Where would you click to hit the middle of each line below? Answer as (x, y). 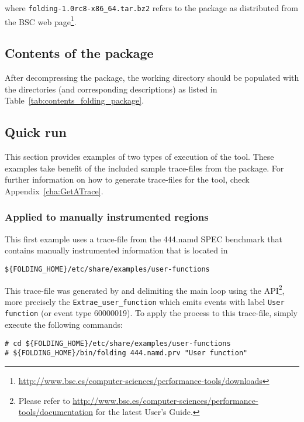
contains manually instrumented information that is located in (116, 250)
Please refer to (44, 400)
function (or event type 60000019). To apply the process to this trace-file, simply (151, 313)
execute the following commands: (64, 325)
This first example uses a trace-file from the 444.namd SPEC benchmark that (144, 239)
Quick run (36, 132)
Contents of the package (79, 53)
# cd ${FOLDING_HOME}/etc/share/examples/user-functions (118, 343)
